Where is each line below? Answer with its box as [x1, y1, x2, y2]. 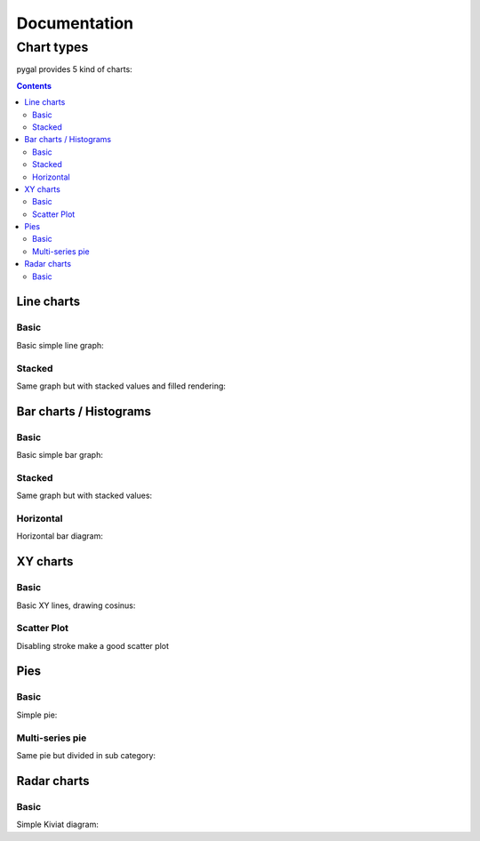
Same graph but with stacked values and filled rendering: [16, 380, 227, 391]
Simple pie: [16, 709, 58, 720]
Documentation [16, 13, 134, 33]
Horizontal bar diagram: [16, 531, 104, 541]
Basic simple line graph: [16, 340, 104, 350]
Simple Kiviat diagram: [16, 819, 100, 830]
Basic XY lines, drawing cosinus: [16, 600, 136, 611]
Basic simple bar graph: [16, 450, 104, 461]
